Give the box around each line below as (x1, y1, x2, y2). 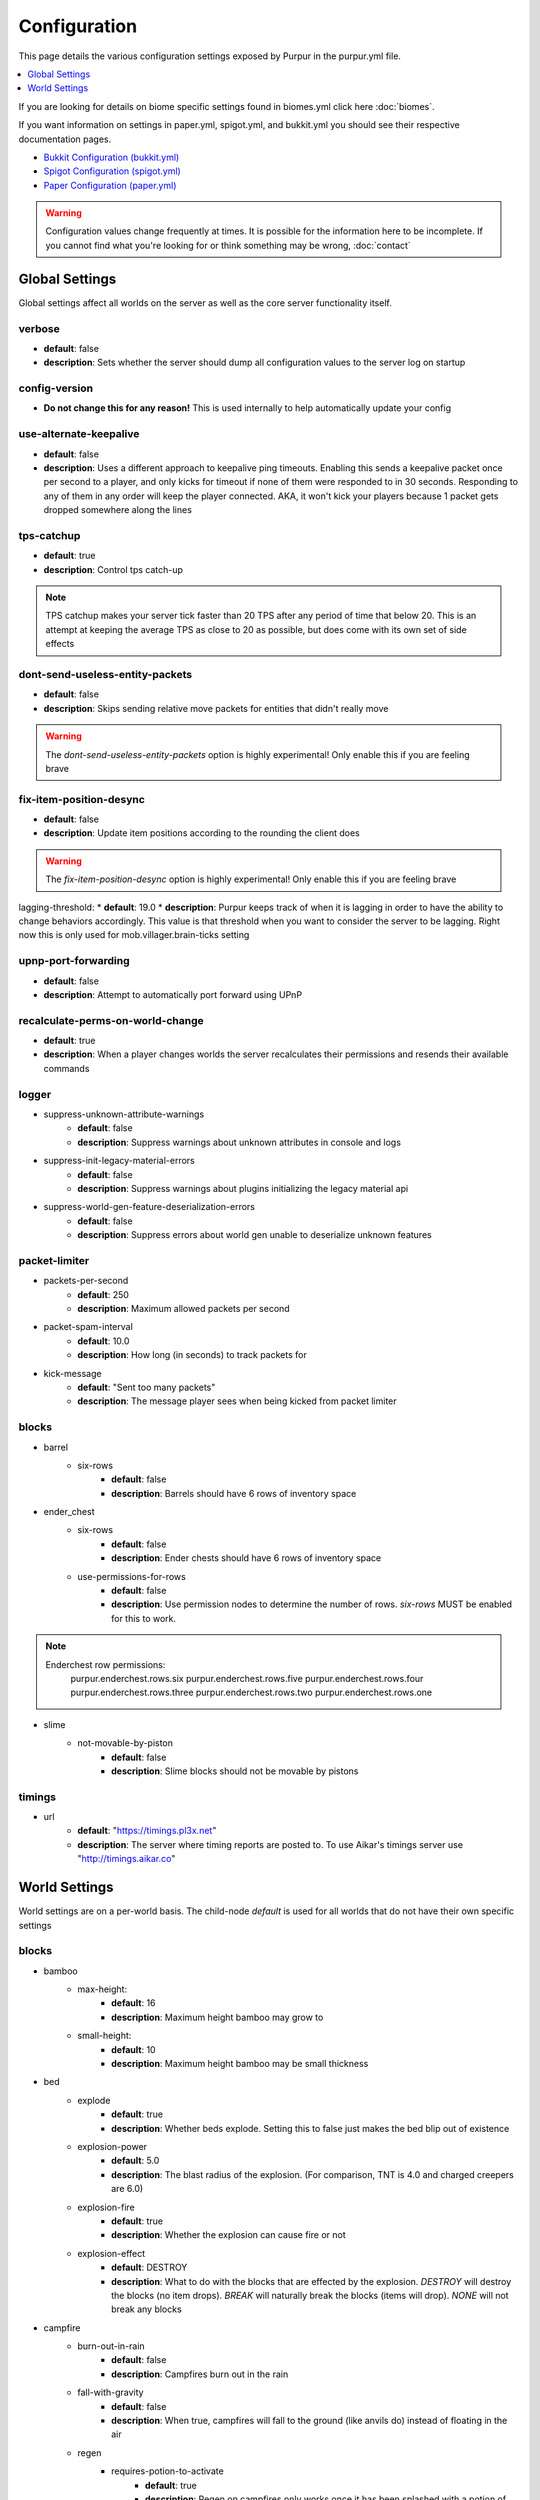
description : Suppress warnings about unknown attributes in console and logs (77, 1136, 402, 1148)
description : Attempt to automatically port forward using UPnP (43, 988, 303, 1000)
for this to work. (111, 1612, 177, 1624)
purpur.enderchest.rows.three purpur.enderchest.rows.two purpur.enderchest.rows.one (70, 1686, 433, 1699)
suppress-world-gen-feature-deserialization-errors (43, 1201, 255, 1213)
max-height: (77, 1983, 128, 1995)
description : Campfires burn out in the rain (111, 2368, 289, 2380)
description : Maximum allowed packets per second (77, 1303, 290, 1315)
